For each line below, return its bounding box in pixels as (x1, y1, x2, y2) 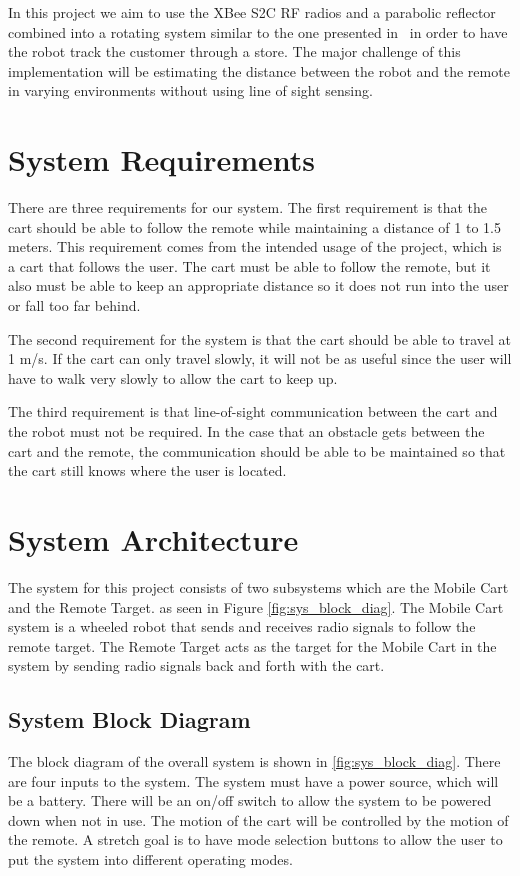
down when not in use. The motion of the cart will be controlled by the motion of (8, 809, 509, 830)
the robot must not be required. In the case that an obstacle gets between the (8, 421, 485, 442)
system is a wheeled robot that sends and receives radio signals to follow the (8, 616, 476, 637)
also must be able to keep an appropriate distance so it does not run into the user (8, 275, 509, 296)
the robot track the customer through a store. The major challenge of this (8, 41, 461, 62)
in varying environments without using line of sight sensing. (8, 80, 373, 101)
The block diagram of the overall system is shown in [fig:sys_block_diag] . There (8, 751, 501, 772)
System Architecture (8, 519, 299, 559)
